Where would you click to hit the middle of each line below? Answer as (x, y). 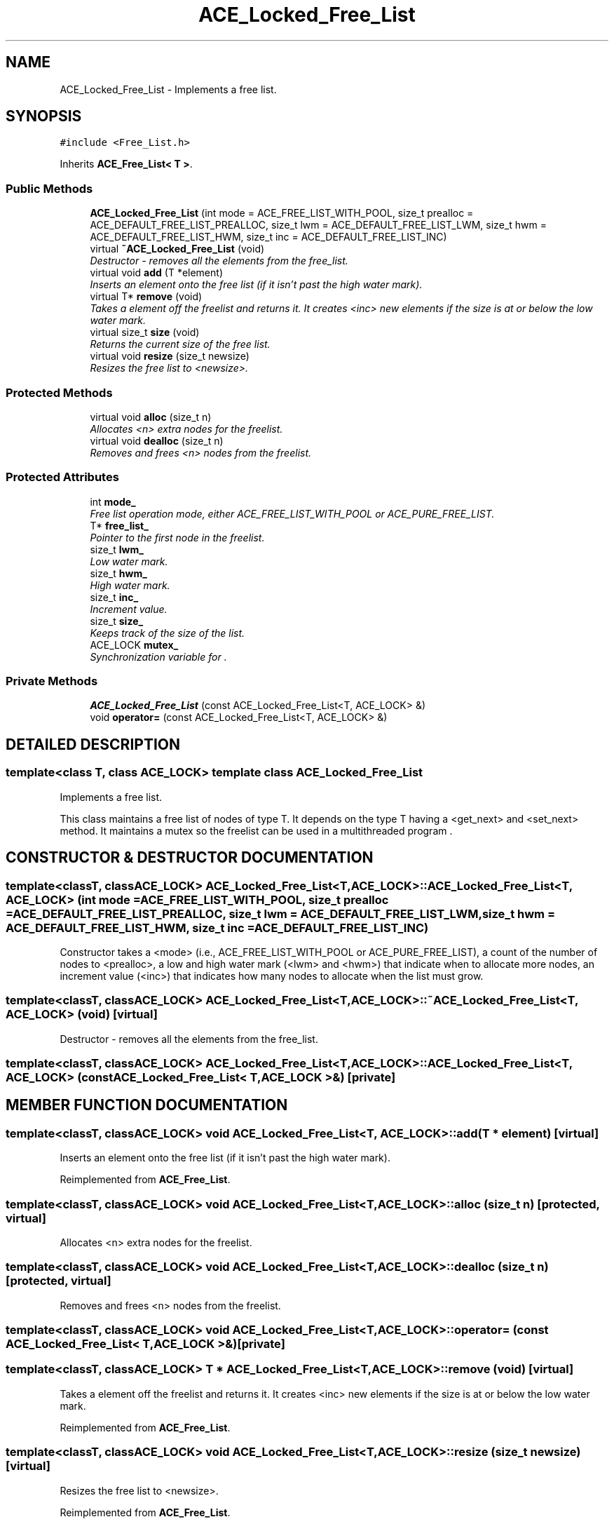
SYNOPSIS (44, 116)
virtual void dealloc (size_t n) (157, 440)
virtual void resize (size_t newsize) (170, 356)
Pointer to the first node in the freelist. (177, 537)
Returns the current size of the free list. (180, 344)
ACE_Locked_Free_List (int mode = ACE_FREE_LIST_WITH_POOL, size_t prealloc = (282, 213)
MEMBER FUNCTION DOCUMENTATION (147, 1105)
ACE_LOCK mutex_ (134, 645)
